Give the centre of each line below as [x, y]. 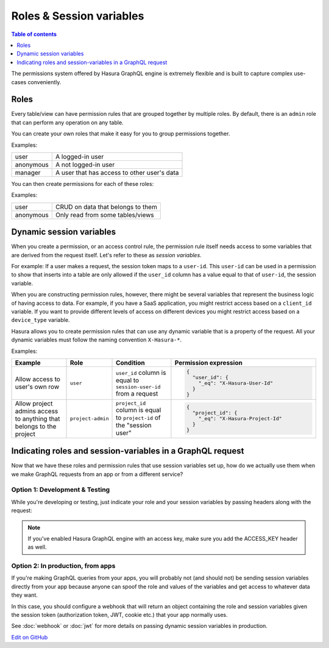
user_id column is [141, 372]
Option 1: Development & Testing [61, 490]
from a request [137, 393]
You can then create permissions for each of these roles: [83, 183]
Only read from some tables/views [105, 215]
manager [28, 173]
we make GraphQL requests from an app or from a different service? [97, 474]
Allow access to [38, 379]
